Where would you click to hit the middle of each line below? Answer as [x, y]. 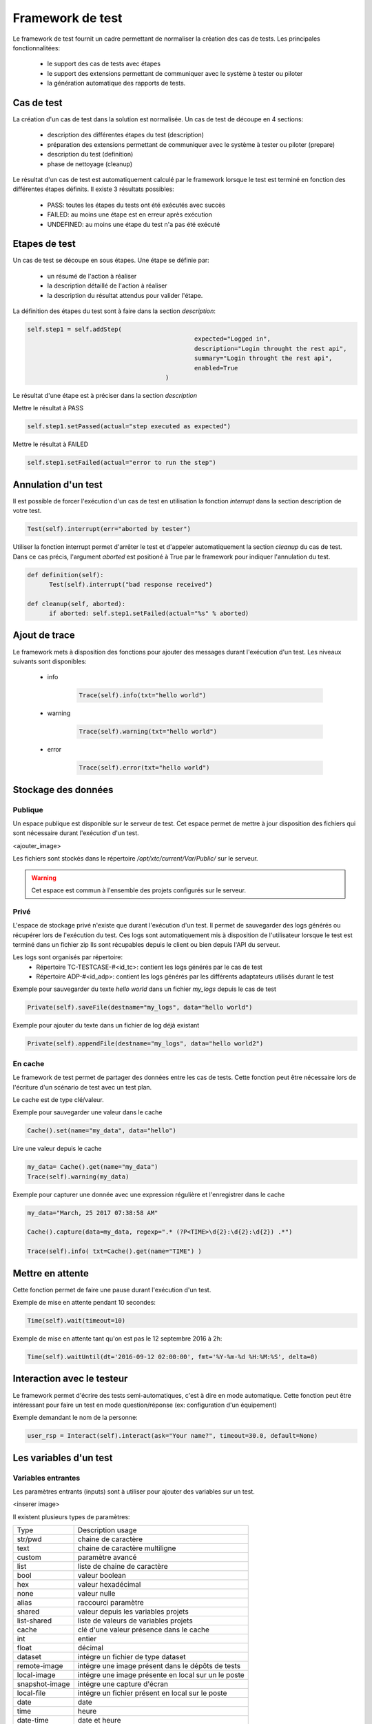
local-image [36, 1675]
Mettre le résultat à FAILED [51, 444]
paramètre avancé [107, 1557]
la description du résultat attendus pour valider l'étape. [125, 295]
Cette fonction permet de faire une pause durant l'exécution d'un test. [112, 1290]
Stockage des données [63, 790]
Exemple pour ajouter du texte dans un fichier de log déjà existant [106, 1025]
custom [29, 1557]
